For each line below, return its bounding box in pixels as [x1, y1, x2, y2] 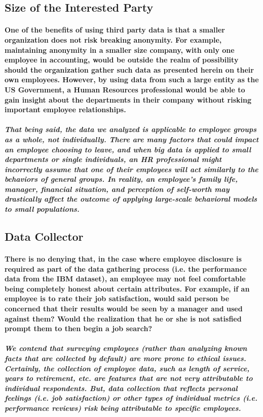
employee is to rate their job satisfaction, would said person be [5, 293, 230, 304]
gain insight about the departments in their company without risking [5, 94, 251, 105]
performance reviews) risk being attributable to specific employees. [5, 402, 241, 413]
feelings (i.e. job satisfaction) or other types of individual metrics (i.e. [5, 393, 257, 403]
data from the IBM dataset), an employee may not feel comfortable [5, 273, 246, 284]
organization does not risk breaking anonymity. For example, [5, 34, 222, 45]
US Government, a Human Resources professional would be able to [5, 84, 245, 94]
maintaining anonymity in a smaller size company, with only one [5, 44, 235, 55]
